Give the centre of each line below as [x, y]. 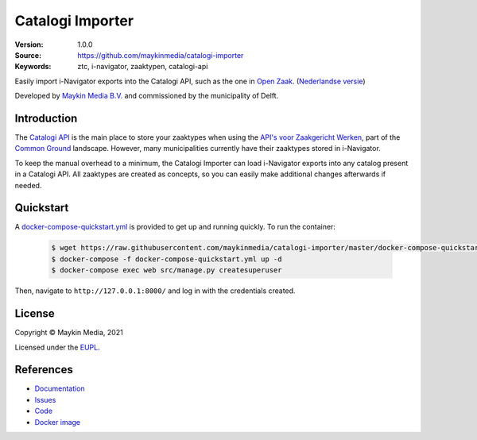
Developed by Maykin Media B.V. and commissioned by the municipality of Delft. [147, 96]
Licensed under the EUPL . [57, 347]
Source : [28, 55]
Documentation [60, 388]
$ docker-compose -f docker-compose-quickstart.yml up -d [167, 259]
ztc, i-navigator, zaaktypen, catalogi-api [143, 67]
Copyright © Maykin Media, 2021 [69, 333]
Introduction [46, 118]
